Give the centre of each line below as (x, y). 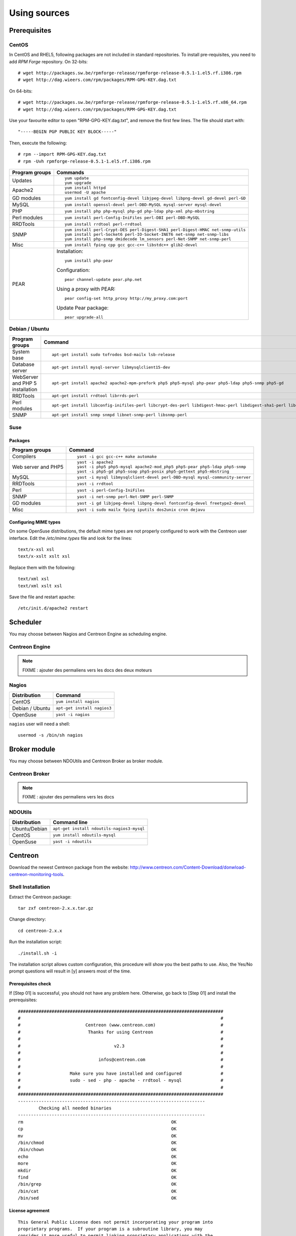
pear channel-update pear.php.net (103, 279)
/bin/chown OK (97, 1150)
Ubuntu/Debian (30, 829)
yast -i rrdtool (95, 484)
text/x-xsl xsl (36, 550)
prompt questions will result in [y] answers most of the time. (70, 971)
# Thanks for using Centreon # (121, 1032)
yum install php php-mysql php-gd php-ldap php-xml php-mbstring (139, 211)
